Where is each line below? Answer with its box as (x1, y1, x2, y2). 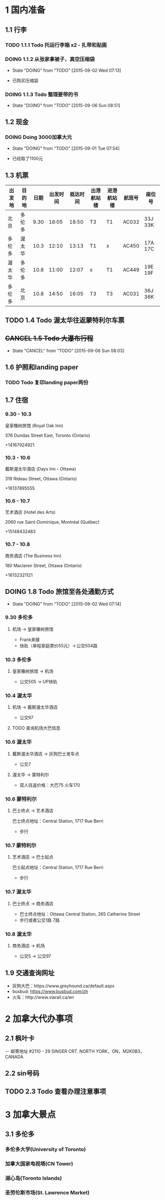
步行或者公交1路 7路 (19, 917, 60, 923)
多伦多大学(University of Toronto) (5, 1145, 86, 1152)
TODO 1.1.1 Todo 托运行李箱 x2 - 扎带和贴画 (5, 41, 107, 48)
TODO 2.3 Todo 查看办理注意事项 (5, 1088, 107, 1096)
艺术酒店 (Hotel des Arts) (5, 509, 55, 515)
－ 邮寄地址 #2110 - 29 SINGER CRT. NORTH (5, 1048, 95, 1054)
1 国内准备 (5, 4, 46, 16)
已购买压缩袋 (12, 77, 38, 84)
